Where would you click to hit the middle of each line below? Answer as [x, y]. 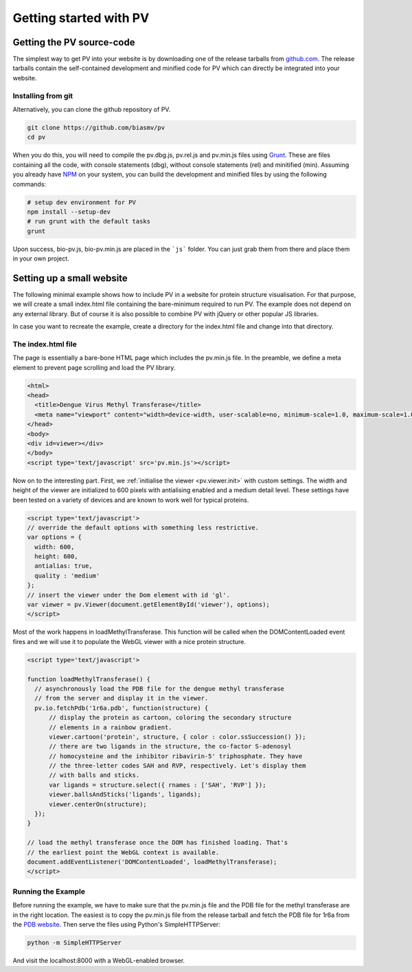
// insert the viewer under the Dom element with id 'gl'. [128, 595]
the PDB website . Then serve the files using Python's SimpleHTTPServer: [117, 924]
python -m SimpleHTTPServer [74, 942]
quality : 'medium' [67, 575]
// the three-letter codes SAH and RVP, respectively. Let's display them [178, 766]
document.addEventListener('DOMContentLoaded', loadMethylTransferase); [152, 862]
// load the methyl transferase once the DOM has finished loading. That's [158, 843]
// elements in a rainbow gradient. [111, 727]
